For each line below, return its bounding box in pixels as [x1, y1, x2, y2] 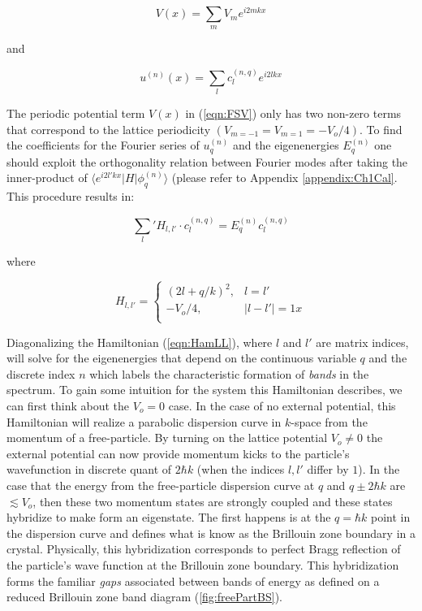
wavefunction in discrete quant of [6, 461, 172, 478]
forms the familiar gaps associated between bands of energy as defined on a [6, 572, 380, 589]
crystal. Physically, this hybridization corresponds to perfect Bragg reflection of [6, 540, 401, 557]
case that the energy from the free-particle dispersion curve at [6, 477, 315, 493]
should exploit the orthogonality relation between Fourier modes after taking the [6, 153, 408, 170]
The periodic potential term [6, 105, 145, 122]
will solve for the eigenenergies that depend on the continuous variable [6, 349, 356, 366]
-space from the [291, 413, 368, 430]
